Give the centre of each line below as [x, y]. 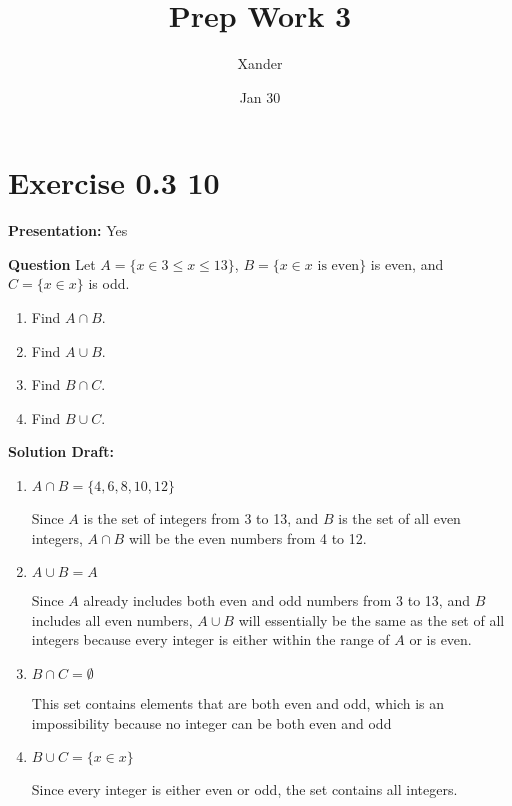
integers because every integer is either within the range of [210, 639]
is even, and [407, 263]
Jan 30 [260, 96]
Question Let [52, 263]
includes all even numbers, [112, 619]
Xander [260, 63]
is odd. [109, 283]
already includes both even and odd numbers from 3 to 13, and [276, 600]
